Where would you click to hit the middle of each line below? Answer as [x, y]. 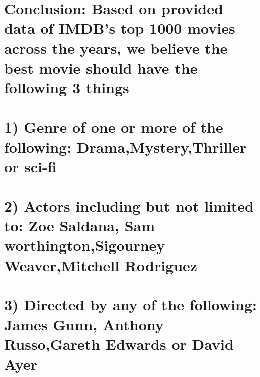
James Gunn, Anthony [84, 324]
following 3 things [67, 87]
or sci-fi [30, 166]
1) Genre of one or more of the [114, 127]
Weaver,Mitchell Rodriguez [101, 265]
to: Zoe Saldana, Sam [80, 226]
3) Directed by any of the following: [131, 304]
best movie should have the [101, 67]
